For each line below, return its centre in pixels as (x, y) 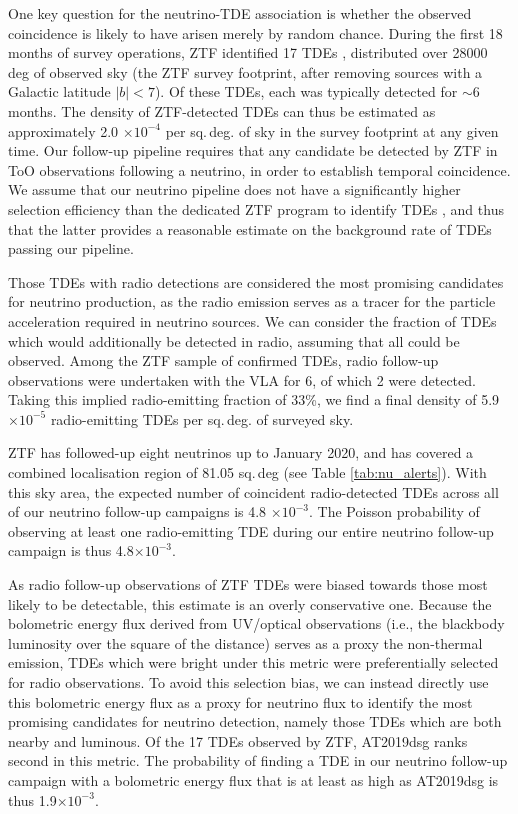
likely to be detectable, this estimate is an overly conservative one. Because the (250, 603)
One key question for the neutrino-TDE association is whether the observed (240, 13)
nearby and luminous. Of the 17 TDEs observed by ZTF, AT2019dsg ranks (238, 740)
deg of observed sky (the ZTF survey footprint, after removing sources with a (245, 71)
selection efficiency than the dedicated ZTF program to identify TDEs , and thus (256, 208)
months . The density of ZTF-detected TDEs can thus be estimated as (222, 110)
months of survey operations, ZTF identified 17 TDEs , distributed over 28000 (248, 52)
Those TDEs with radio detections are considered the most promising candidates (256, 281)
